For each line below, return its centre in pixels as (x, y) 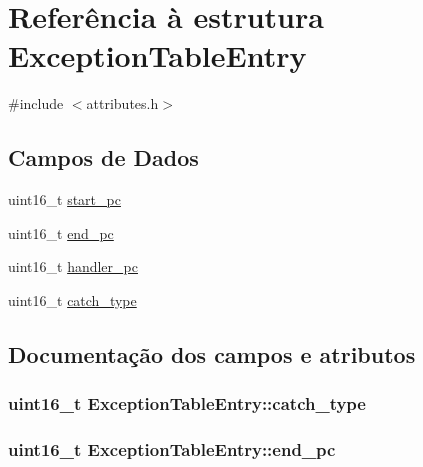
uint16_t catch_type (72, 299)
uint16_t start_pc (64, 199)
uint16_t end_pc (61, 232)
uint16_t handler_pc (73, 266)
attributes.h (122, 103)
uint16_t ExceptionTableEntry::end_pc (172, 449)
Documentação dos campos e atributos (212, 353)
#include (36, 103)
